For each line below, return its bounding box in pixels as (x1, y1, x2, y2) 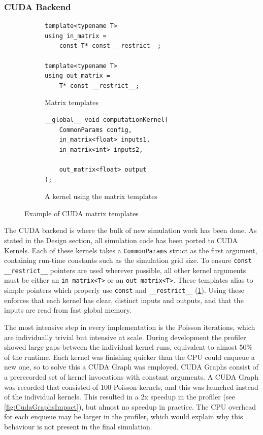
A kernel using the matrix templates (45, 191, 157, 202)
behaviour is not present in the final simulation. (4, 421, 152, 431)
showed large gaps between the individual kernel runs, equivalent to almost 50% (4, 342, 253, 352)
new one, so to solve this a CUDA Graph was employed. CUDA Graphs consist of (4, 361, 258, 372)
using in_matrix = (45, 32, 107, 40)
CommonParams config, (59, 126, 132, 133)
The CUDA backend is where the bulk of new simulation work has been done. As (4, 225, 257, 236)
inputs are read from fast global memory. (4, 305, 131, 315)
